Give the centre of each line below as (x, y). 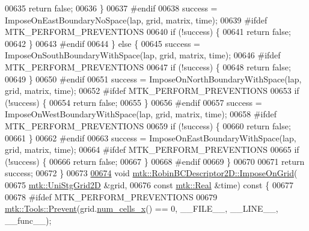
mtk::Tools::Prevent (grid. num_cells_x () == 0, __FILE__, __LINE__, (142, 208)
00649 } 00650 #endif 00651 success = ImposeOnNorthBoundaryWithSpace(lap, (153, 79)
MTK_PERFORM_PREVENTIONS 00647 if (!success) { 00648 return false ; (148, 66)
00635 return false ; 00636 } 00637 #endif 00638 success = (111, 8)
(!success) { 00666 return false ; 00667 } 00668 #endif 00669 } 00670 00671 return (155, 161)
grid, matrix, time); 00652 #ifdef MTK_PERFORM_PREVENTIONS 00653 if (152, 91)
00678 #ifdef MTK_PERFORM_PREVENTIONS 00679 (111, 196)
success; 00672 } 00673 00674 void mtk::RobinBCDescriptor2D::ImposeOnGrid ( (151, 173)
